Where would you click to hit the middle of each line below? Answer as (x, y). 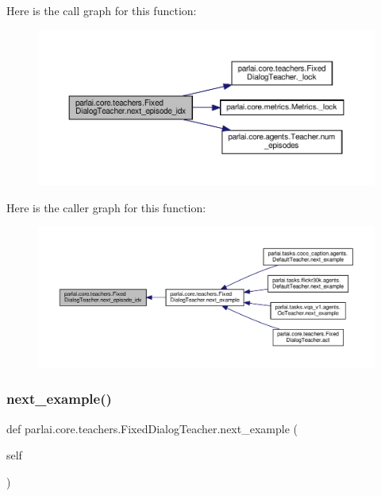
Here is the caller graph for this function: (106, 207)
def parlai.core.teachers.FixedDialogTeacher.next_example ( (152, 428)
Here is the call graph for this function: (102, 10)
